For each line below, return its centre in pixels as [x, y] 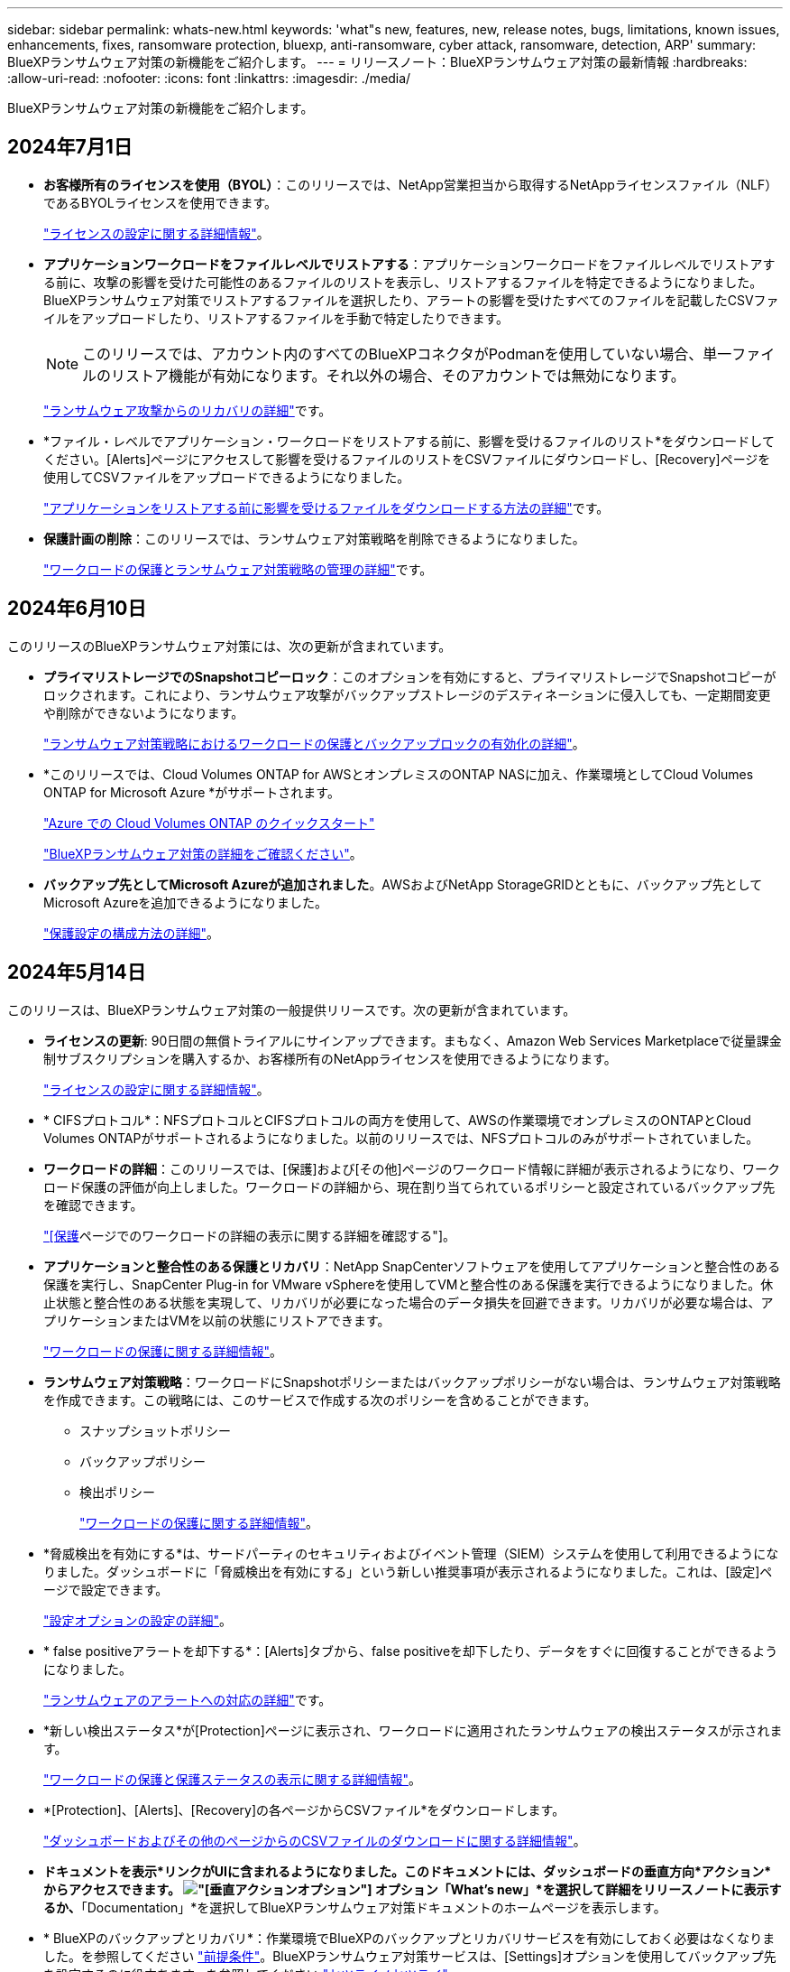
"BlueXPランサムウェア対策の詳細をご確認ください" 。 [203, 853]
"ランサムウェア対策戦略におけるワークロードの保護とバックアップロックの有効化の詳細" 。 [314, 743]
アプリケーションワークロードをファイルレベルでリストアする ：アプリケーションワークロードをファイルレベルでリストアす [409, 264]
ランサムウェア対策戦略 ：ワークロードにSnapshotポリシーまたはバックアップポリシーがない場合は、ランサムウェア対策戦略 [412, 1381]
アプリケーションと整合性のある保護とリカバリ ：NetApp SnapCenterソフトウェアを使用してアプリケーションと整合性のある [412, 1266]
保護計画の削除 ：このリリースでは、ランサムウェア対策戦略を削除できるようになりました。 [314, 538]
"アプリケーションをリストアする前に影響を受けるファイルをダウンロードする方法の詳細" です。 [326, 507]
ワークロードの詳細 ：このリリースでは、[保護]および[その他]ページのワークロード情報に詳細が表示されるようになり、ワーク [412, 1168]
